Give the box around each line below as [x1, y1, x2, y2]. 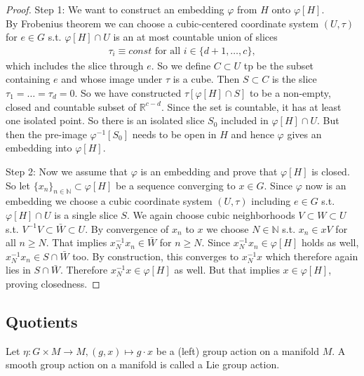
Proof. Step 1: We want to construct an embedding [6, 2, 224, 16]
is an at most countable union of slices [113, 29, 278, 44]
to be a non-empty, [249, 86, 331, 100]
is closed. [311, 163, 350, 178]
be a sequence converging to [115, 177, 236, 192]
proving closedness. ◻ [6, 276, 100, 290]
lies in [6, 262, 31, 277]
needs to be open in [132, 126, 217, 141]
